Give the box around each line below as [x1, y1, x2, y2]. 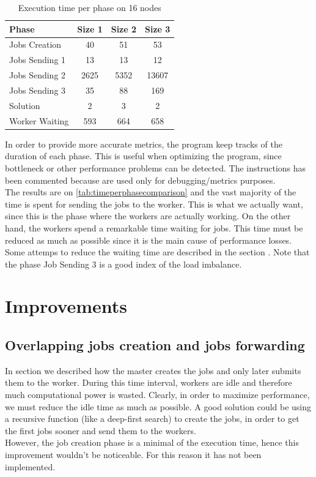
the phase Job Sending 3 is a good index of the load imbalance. [5, 257, 242, 270]
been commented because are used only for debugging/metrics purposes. [5, 173, 276, 186]
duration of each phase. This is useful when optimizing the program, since [5, 149, 282, 162]
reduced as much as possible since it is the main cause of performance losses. [5, 233, 292, 246]
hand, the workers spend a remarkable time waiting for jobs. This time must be [5, 221, 303, 234]
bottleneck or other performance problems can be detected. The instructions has [5, 161, 306, 174]
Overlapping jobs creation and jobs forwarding [5, 336, 305, 355]
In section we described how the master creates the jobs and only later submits [5, 364, 301, 377]
